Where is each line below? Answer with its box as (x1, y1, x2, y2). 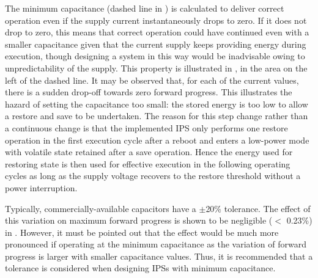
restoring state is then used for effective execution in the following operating (5, 157, 290, 170)
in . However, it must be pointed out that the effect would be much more (5, 225, 279, 238)
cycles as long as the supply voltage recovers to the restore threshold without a (5, 169, 301, 182)
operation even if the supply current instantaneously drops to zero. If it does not (5, 13, 307, 26)
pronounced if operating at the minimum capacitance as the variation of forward (5, 238, 307, 251)
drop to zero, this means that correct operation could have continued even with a (5, 26, 309, 38)
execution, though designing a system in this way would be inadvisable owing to (5, 49, 305, 62)
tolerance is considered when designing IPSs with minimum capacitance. (5, 262, 276, 274)
